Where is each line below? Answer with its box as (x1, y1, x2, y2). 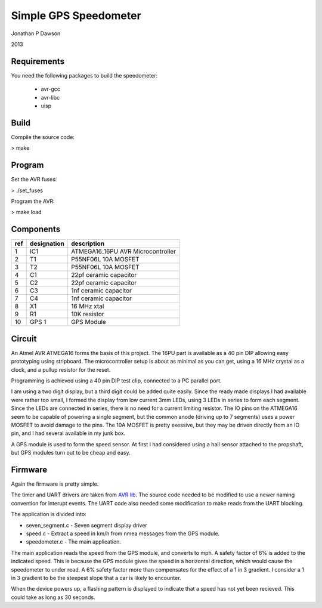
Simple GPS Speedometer (11, 9, 141, 22)
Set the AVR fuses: (11, 176, 57, 183)
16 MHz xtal (70, 302, 104, 310)
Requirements (11, 56, 65, 66)
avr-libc (41, 94, 60, 101)
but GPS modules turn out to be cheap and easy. (11, 449, 131, 456)
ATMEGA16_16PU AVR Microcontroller (70, 248, 176, 256)
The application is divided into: (11, 511, 86, 518)
